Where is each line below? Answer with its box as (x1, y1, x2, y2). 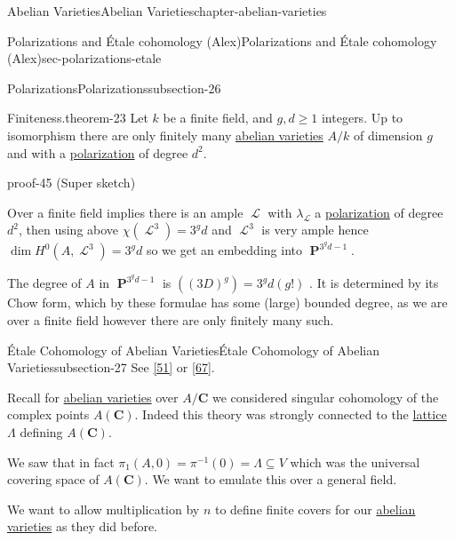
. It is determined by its (309, 274, 439, 292)
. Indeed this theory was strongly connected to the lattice (134, 405, 447, 424)
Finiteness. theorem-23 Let (7, 108, 148, 127)
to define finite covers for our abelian (214, 499, 416, 518)
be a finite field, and (163, 108, 273, 127)
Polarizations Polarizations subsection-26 (7, 78, 221, 97)
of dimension (353, 125, 423, 144)
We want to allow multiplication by (7, 499, 200, 518)
